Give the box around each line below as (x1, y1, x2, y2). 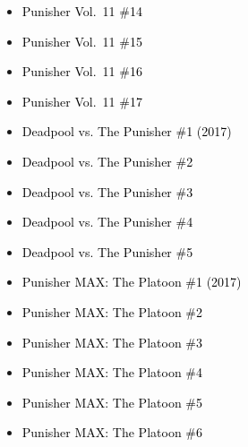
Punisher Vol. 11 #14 (21, 2, 142, 20)
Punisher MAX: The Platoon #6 (21, 423, 202, 442)
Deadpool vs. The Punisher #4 (21, 212, 193, 231)
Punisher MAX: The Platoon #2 (21, 302, 202, 321)
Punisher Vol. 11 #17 (21, 91, 142, 110)
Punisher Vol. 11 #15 (21, 31, 142, 50)
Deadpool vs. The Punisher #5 (21, 242, 193, 261)
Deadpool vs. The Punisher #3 (21, 182, 193, 201)
